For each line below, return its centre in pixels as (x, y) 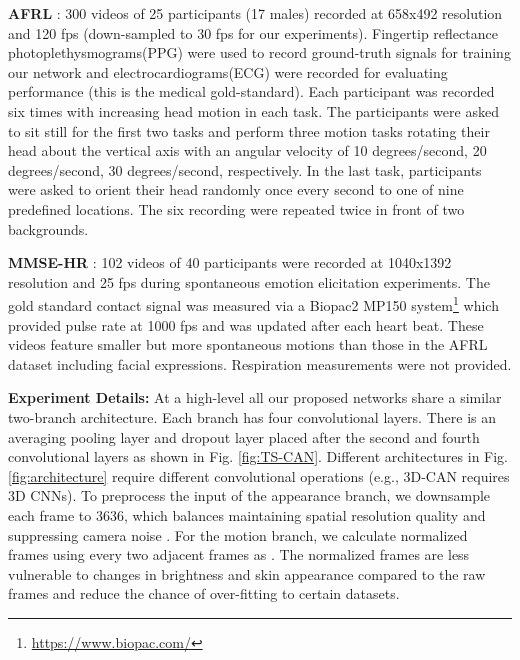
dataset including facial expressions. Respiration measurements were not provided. (260, 363)
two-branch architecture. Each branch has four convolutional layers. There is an (252, 416)
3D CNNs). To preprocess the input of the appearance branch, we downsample (249, 495)
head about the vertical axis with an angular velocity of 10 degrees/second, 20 (247, 150)
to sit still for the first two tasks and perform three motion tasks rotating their (249, 130)
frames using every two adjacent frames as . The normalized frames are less (239, 554)
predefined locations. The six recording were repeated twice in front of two (236, 208)
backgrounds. (48, 228)
